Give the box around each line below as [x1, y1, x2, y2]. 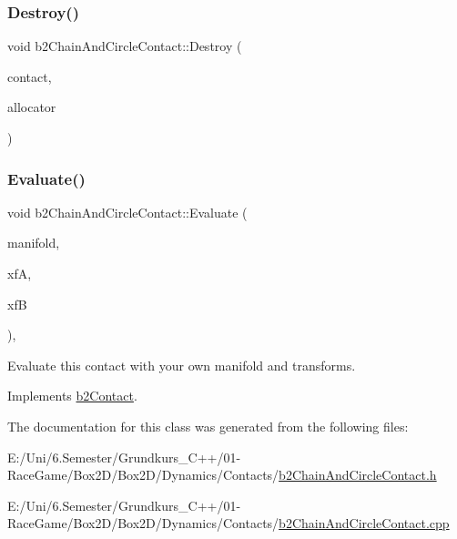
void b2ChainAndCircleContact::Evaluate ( [7, 202, 248, 221]
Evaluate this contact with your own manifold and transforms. [7, 355, 356, 374]
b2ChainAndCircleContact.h [279, 465, 437, 484]
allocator [7, 97, 56, 117]
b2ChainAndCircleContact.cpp [279, 514, 450, 533]
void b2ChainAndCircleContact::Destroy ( [7, 36, 242, 56]
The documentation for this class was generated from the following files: [7, 416, 409, 435]
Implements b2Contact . [7, 386, 137, 405]
